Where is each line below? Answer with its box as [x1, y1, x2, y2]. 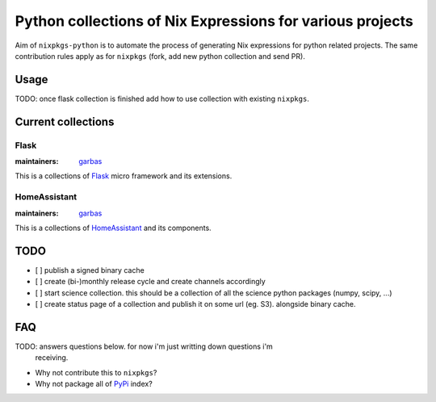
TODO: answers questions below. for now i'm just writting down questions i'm [15, 341, 274, 351]
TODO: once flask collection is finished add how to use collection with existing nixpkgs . [15, 94, 310, 103]
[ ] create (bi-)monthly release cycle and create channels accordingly [35, 277, 266, 287]
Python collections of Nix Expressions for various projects [15, 12, 413, 30]
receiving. [35, 353, 69, 362]
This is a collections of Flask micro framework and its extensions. [15, 171, 233, 181]
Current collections [15, 115, 115, 128]
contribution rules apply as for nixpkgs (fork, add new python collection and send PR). [15, 51, 306, 61]
